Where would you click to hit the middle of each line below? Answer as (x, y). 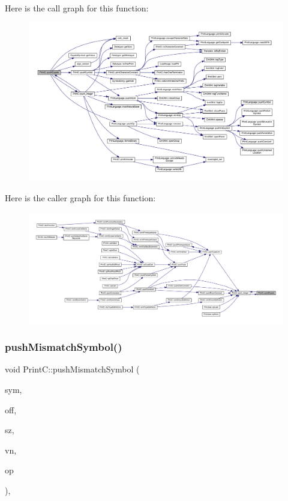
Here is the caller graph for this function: (80, 197)
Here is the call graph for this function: (77, 8)
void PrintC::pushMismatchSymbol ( (72, 369)
